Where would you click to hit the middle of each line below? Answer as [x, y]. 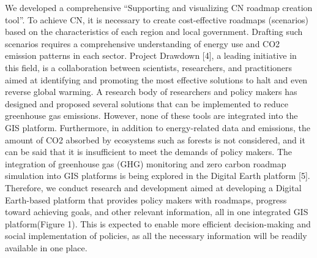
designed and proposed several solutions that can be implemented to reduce [147, 103]
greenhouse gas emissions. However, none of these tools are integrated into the [151, 116]
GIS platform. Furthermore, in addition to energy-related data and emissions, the [158, 127]
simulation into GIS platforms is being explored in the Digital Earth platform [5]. [158, 176]
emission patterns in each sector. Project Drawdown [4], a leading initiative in [151, 55]
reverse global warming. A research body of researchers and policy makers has [151, 92]
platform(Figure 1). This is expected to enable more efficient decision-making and [158, 223]
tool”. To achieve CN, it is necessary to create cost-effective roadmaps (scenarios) [157, 19]
